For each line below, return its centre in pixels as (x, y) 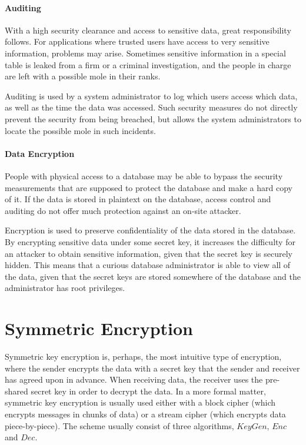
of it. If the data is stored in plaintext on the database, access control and (138, 199)
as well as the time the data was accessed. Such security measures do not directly (151, 107)
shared (16, 391)
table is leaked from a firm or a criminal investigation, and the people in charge (148, 64)
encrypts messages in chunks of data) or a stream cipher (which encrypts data (145, 414)
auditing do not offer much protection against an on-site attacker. (123, 210)
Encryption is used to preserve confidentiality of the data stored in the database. (150, 230)
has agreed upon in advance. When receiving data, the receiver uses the (134, 379)
